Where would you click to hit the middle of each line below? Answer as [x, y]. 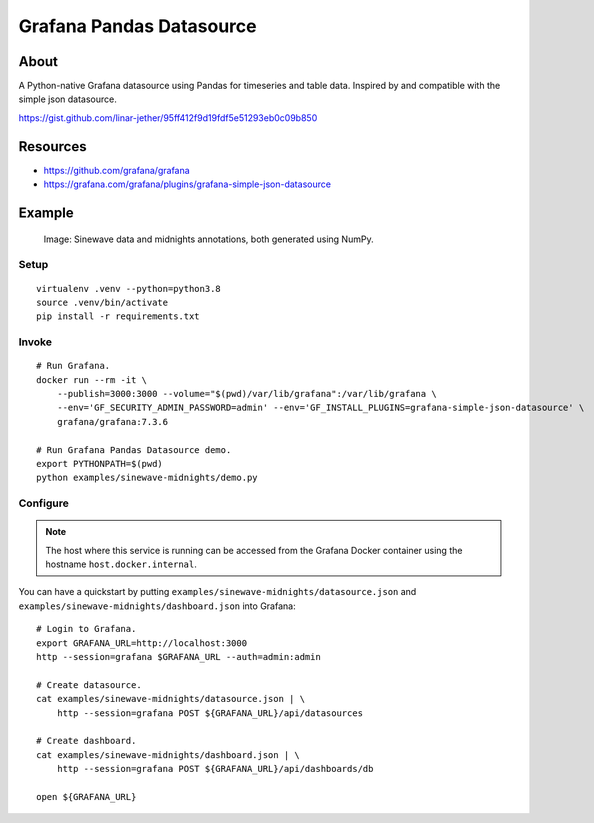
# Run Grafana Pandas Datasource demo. [134, 449]
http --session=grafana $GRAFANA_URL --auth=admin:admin [179, 657]
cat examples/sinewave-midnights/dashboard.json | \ [168, 754]
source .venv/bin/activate [102, 302]
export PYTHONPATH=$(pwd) [100, 463]
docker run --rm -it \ [92, 379]
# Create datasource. [89, 684]
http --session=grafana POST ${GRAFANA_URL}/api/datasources [210, 713]
